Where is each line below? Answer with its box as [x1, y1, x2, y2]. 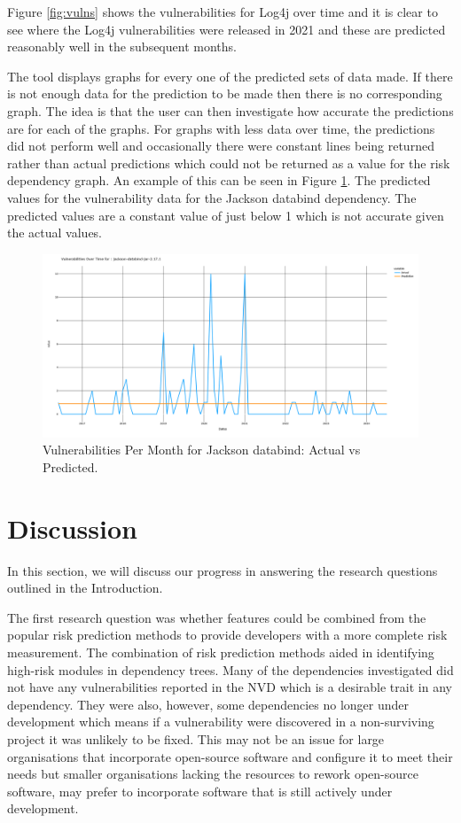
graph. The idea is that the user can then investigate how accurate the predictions [7, 101, 454, 120]
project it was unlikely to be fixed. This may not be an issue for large [7, 730, 385, 748]
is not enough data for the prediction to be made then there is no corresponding [7, 84, 442, 103]
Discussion [7, 509, 137, 546]
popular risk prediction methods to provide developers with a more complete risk [7, 625, 448, 644]
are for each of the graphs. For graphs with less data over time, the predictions [7, 119, 435, 137]
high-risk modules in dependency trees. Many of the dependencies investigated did [7, 660, 454, 679]
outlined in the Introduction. [7, 578, 163, 597]
